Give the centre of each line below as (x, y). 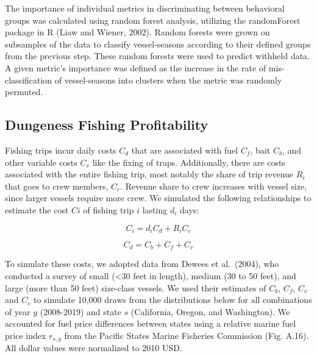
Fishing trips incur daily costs (61, 150)
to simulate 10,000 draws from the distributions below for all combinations (173, 300)
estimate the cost (37, 209)
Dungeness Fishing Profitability (107, 125)
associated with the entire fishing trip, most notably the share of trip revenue (149, 174)
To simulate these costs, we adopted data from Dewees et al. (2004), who (142, 264)
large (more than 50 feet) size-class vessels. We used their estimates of (136, 287)
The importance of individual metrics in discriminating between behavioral (145, 8)
